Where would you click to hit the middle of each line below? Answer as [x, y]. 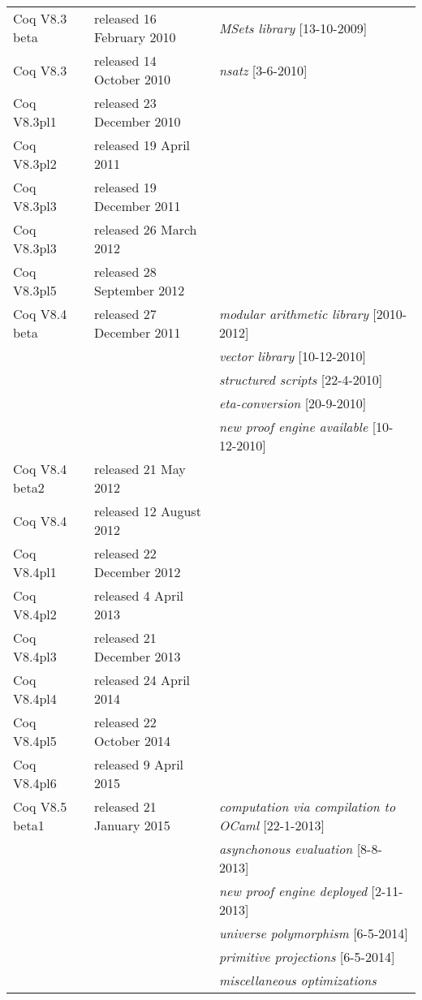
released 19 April [142, 145]
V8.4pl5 [35, 741]
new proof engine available [293, 427]
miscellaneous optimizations [297, 981]
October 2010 [132, 80]
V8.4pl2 [35, 614]
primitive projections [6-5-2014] [307, 957]
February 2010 [135, 37]
